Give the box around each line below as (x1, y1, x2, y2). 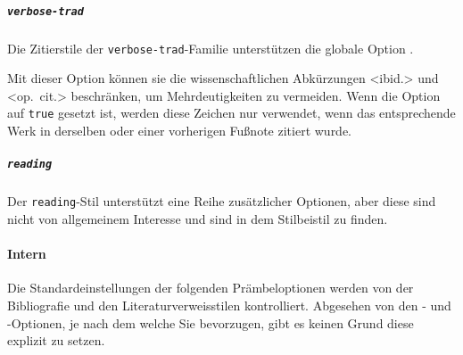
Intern (7, 244, 46, 263)
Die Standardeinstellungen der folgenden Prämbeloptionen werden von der (7, 278, 414, 297)
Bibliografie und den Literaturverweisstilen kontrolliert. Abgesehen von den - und (7, 295, 451, 314)
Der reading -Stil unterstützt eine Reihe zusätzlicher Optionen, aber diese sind (7, 192, 436, 211)
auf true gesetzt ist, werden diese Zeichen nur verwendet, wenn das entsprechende (7, 103, 456, 122)
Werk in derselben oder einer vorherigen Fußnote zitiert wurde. (7, 121, 352, 140)
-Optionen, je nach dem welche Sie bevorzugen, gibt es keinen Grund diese (7, 313, 414, 332)
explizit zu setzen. (7, 331, 105, 350)
